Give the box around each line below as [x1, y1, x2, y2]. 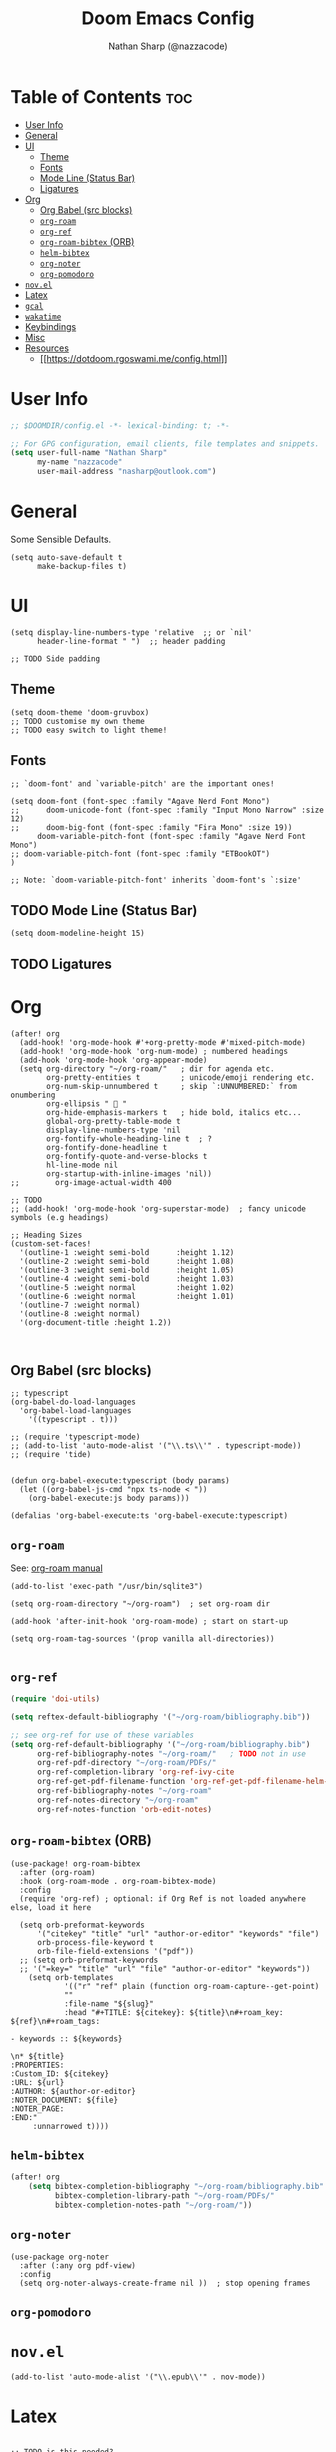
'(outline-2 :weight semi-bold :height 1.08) [19, 1256, 235, 1266]
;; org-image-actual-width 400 [10, 1177, 172, 1187]
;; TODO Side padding [10, 653, 101, 664]
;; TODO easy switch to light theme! [10, 725, 168, 735]
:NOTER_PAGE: [10, 2103, 65, 2114]
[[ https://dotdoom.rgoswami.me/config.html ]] [39, 352, 228, 364]
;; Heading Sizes [10, 1230, 83, 1240]
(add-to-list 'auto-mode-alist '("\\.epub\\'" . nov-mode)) [10, 2372, 267, 2382]
